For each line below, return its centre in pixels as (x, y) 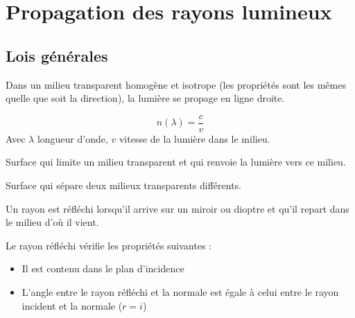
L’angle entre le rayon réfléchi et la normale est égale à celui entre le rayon (180, 291)
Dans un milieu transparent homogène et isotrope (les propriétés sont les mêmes (176, 84)
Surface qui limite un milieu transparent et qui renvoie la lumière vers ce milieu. (176, 162)
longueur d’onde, (72, 138)
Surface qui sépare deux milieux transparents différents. (124, 185)
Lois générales (57, 55)
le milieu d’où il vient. (52, 222)
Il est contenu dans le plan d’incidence (103, 268)
